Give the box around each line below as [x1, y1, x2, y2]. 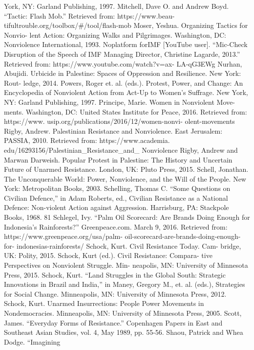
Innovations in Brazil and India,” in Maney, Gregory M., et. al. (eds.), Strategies [4, 279, 245, 289]
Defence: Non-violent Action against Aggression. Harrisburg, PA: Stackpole [4, 202, 229, 212]
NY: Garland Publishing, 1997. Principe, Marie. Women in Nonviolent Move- [4, 96, 235, 107]
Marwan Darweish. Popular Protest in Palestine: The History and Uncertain [4, 154, 233, 164]
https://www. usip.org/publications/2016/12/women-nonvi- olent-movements [4, 116, 235, 126]
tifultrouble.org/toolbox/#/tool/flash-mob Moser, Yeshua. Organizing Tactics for [4, 20, 248, 30]
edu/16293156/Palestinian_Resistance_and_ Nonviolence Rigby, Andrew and [4, 144, 238, 155]
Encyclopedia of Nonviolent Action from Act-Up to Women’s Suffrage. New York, [4, 87, 248, 97]
